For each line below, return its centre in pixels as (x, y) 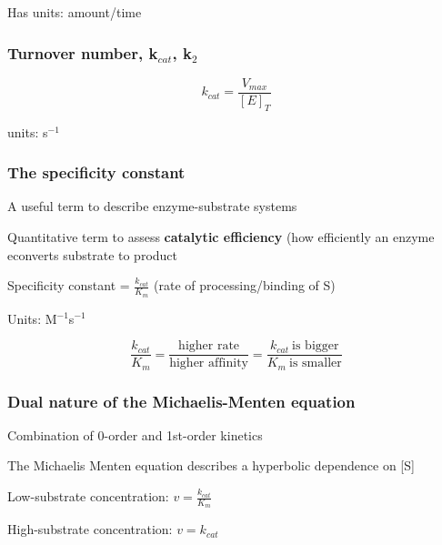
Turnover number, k (83, 52)
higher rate (209, 346)
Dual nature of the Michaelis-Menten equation (181, 401)
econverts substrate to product (93, 254)
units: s (28, 131)
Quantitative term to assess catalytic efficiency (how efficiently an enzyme (221, 237)
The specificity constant (96, 172)
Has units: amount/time (75, 12)
